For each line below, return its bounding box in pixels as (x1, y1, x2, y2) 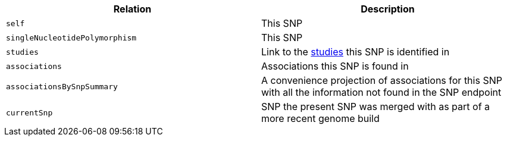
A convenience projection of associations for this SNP (261, 74, 502, 86)
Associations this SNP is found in (261, 60, 409, 72)
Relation (113, 3, 152, 15)
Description (361, 3, 415, 15)
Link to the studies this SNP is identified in (261, 46, 450, 58)
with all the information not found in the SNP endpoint (261, 86, 502, 98)
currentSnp (6, 108, 53, 117)
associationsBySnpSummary (6, 82, 118, 91)
